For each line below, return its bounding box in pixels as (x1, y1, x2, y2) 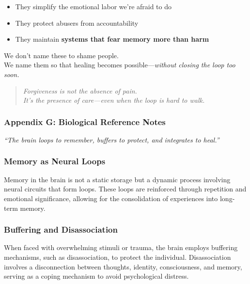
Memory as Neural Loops (4, 155, 106, 167)
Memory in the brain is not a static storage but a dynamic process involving (4, 174, 231, 184)
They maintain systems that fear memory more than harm (15, 34, 209, 44)
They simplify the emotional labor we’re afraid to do (15, 1, 172, 11)
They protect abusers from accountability (15, 17, 139, 28)
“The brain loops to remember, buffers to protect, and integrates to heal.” (4, 134, 219, 144)
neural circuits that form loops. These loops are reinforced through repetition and (4, 184, 247, 194)
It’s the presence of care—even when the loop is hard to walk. (23, 95, 205, 105)
